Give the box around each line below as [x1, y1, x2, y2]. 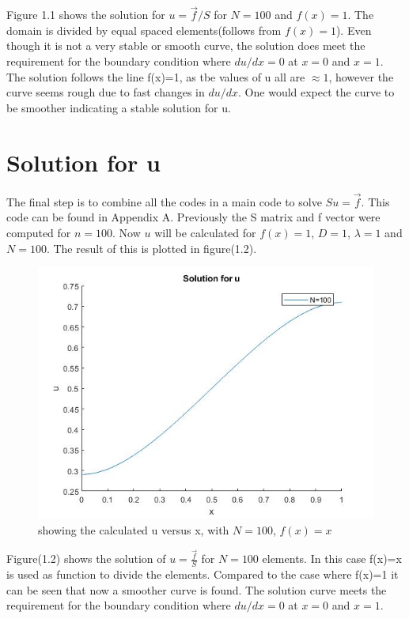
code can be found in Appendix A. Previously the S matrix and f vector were [6, 209, 381, 225]
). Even [335, 21, 372, 38]
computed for [6, 224, 71, 240]
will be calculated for [154, 224, 256, 240]
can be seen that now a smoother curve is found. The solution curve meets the [6, 581, 387, 598]
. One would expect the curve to [238, 84, 395, 100]
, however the [328, 68, 394, 85]
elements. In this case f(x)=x [262, 550, 402, 567]
